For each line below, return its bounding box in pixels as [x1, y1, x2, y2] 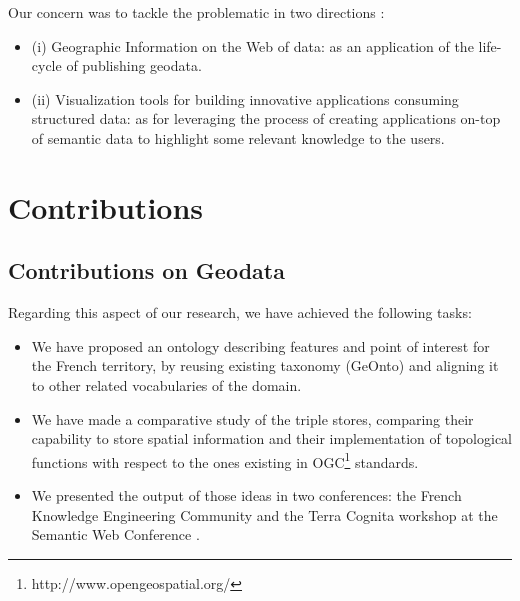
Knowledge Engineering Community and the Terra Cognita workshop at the [31, 504, 498, 525]
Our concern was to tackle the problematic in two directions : [8, 2, 385, 22]
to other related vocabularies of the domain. [31, 374, 302, 395]
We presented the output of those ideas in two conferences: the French [31, 484, 462, 505]
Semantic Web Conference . [31, 524, 200, 545]
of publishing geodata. [66, 55, 202, 76]
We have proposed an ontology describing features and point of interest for [31, 335, 490, 356]
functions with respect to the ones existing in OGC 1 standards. [31, 448, 419, 472]
